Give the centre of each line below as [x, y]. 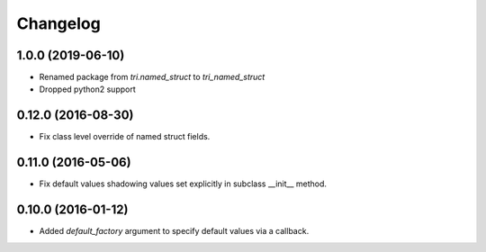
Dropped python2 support [88, 89]
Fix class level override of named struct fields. [125, 137]
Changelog [58, 23]
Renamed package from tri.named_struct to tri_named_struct [152, 77]
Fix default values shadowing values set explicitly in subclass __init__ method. [183, 184]
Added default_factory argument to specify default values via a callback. [174, 231]
